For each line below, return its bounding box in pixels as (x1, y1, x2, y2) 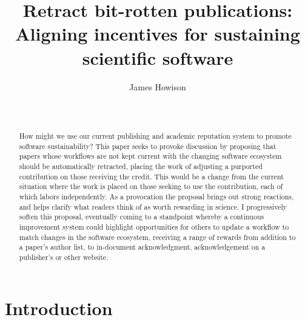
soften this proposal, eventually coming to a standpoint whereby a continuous (19, 212, 264, 222)
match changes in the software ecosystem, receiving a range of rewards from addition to (19, 232, 296, 242)
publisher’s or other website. (19, 252, 109, 262)
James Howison (129, 80, 186, 93)
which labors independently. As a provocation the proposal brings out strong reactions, (19, 192, 294, 202)
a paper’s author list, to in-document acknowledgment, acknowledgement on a (19, 242, 266, 252)
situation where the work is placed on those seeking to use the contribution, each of (19, 181, 283, 192)
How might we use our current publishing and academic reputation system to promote (19, 131, 292, 141)
